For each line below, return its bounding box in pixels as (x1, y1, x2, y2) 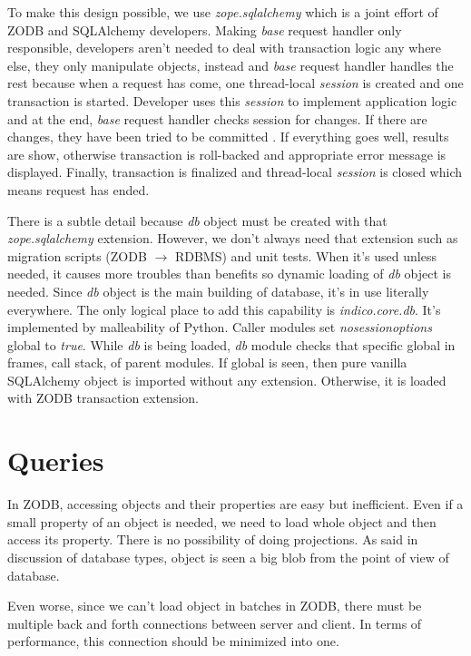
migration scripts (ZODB (7, 246, 147, 265)
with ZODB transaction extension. (7, 388, 199, 407)
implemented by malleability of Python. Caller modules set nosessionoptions (7, 318, 432, 337)
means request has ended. (7, 180, 150, 199)
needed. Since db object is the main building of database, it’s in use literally (7, 281, 429, 300)
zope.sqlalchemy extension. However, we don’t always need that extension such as (7, 229, 458, 248)
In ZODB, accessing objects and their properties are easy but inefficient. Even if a (7, 494, 464, 514)
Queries (7, 442, 104, 479)
